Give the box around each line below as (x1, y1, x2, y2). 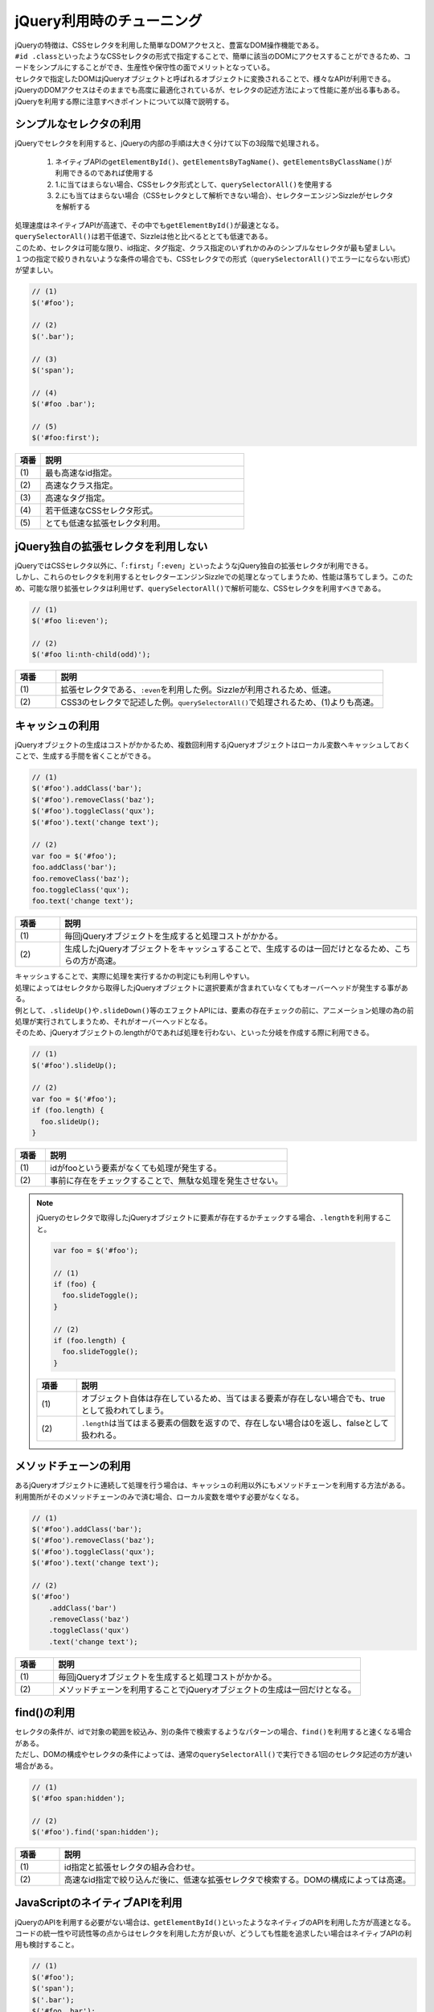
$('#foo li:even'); (31, 616, 108, 625)
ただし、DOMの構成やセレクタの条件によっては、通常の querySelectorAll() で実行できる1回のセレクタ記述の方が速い (14, 1750, 413, 1759)
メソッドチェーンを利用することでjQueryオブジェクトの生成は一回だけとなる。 (58, 1684, 357, 1695)
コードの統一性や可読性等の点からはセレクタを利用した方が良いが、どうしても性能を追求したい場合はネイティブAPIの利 (14, 1928, 412, 1938)
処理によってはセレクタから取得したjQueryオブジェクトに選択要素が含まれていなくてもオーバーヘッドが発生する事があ (14, 983, 409, 992)
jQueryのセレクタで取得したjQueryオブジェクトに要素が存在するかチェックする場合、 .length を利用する (36, 1213, 385, 1222)
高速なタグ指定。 (45, 493, 110, 504)
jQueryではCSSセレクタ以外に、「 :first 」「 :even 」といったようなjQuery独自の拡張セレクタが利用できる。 (14, 560, 373, 571)
